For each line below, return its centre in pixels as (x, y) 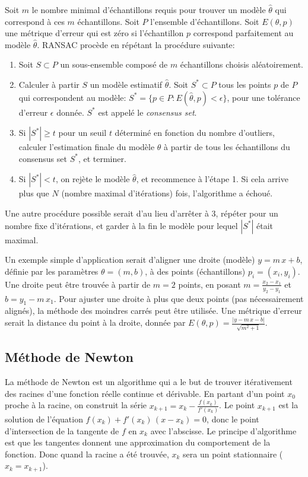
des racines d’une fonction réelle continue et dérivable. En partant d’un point (145, 393)
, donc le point (233, 419)
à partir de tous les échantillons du (227, 147)
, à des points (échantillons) (195, 271)
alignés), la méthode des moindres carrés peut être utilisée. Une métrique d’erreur (153, 311)
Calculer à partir (49, 84)
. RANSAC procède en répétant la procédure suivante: (136, 44)
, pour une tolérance (263, 97)
